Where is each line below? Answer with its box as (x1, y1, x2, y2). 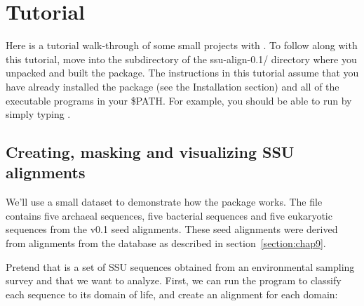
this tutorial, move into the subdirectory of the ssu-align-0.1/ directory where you (6, 51, 357, 66)
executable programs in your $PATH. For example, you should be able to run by (6, 93, 352, 107)
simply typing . (6, 107, 71, 121)
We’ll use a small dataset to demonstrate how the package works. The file (6, 194, 323, 209)
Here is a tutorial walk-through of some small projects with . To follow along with (6, 38, 358, 53)
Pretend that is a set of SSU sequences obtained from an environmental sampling (6, 259, 355, 274)
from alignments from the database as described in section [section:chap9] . (6, 236, 326, 251)
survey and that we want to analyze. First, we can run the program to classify (6, 273, 342, 288)
